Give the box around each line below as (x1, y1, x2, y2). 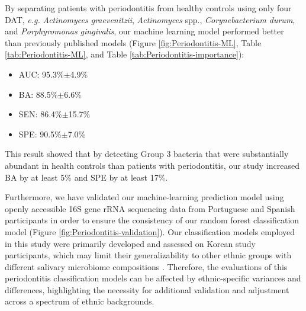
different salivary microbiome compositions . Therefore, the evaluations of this (5, 260, 288, 272)
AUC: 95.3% (18, 68, 64, 80)
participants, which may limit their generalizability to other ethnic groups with (5, 249, 292, 261)
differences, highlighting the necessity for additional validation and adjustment (5, 283, 289, 296)
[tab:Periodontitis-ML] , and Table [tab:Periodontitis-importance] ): (5, 48, 244, 60)
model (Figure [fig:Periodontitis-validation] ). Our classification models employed (5, 225, 295, 238)
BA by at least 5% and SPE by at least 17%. (5, 171, 168, 183)
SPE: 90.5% (18, 127, 62, 140)
